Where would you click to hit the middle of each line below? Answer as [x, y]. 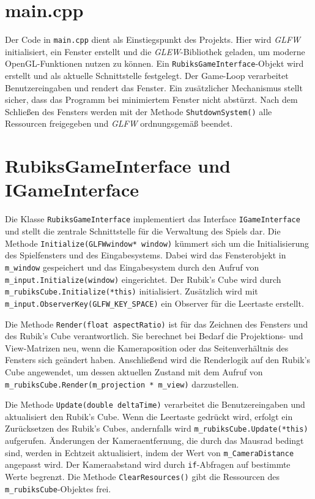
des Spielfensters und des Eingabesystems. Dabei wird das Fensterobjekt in [146, 255]
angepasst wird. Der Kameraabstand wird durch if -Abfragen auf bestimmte [148, 464]
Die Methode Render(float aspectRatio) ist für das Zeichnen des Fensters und [157, 324]
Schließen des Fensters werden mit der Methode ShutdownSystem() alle [139, 111]
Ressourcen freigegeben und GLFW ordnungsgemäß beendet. [119, 123]
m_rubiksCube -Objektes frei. [58, 488]
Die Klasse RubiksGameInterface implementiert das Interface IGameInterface [153, 219]
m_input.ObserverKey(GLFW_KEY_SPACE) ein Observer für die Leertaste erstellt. [154, 303]
